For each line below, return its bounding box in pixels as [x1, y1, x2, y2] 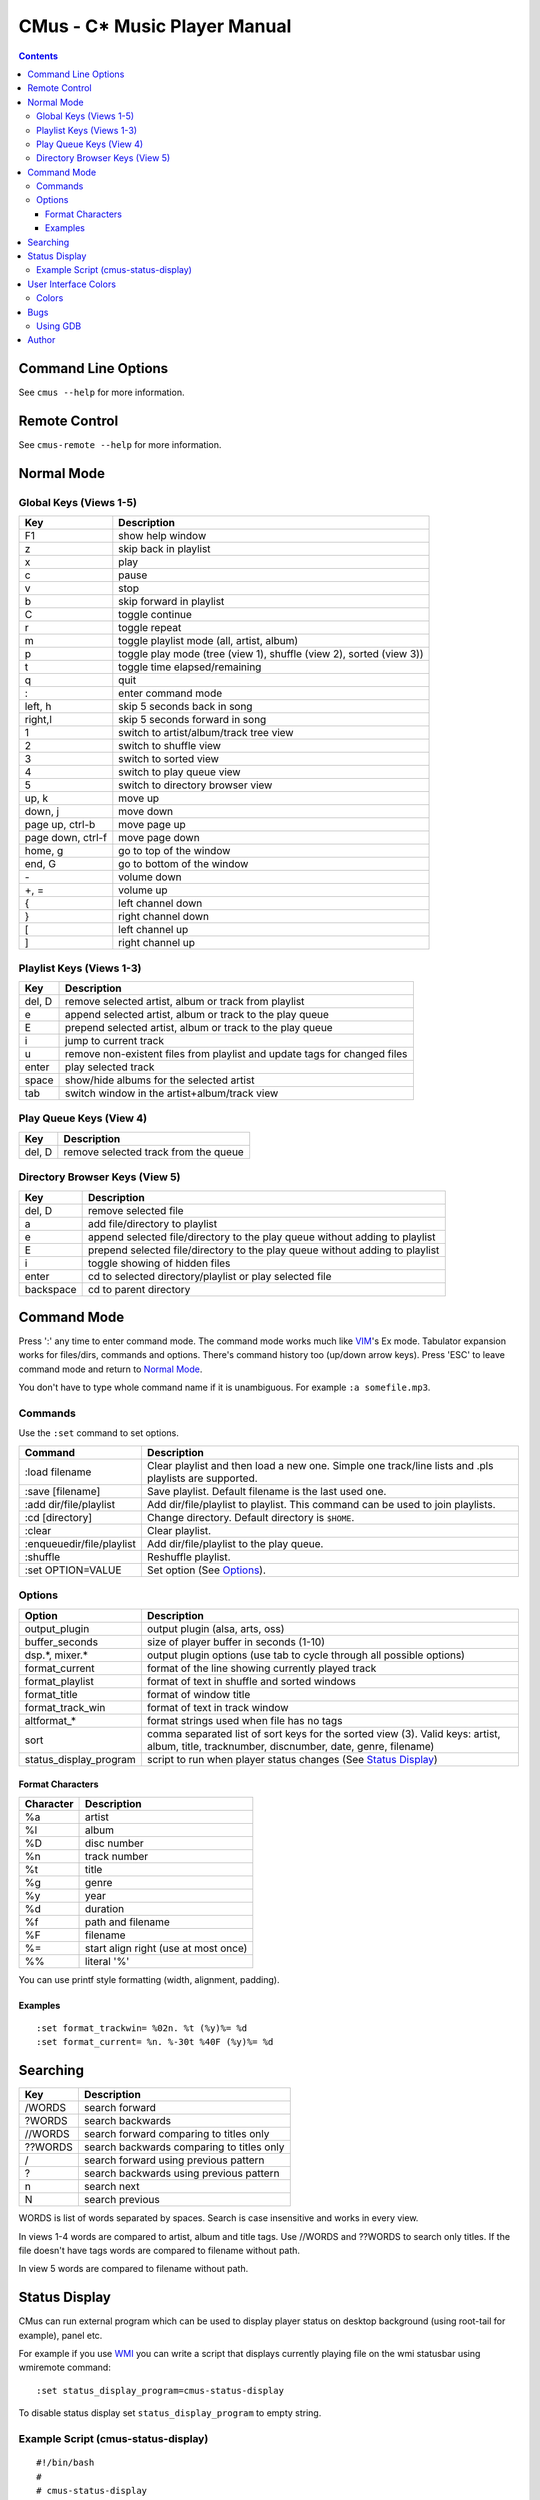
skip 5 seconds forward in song [118, 713, 267, 727]
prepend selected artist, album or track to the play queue [65, 1021, 334, 1035]
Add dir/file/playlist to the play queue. [146, 1536, 324, 1550]
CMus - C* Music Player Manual [18, 15, 292, 37]
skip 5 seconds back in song [118, 700, 253, 714]
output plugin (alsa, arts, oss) [146, 1621, 285, 1635]
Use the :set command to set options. [18, 1427, 179, 1439]
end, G [24, 857, 57, 871]
